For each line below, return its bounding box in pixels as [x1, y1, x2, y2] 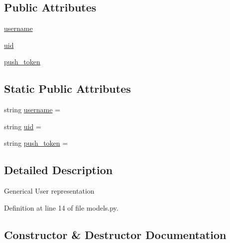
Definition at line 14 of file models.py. [4, 202, 118, 213]
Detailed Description [4, 162, 113, 178]
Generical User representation [4, 186, 95, 196]
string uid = [4, 121, 41, 131]
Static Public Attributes [4, 81, 131, 96]
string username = [4, 104, 61, 115]
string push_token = [4, 138, 68, 148]
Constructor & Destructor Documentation [4, 227, 227, 242]
